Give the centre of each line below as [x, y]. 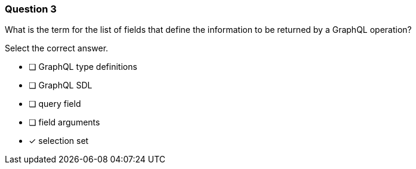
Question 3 [31, 9]
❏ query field [55, 104]
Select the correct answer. [57, 48]
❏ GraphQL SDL [61, 85]
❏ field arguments [64, 122]
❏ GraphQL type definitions [83, 67]
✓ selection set [59, 141]
